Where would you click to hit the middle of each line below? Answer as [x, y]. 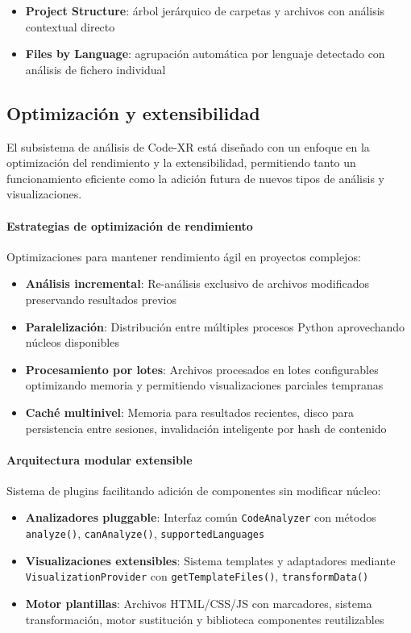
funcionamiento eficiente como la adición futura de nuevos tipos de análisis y [195, 178]
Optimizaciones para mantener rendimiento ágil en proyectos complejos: [184, 256]
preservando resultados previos [101, 299]
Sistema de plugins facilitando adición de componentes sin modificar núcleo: [194, 490]
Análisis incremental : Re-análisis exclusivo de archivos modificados [197, 283]
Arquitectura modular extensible [100, 459]
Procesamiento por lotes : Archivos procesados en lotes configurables [202, 369]
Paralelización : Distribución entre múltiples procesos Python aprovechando [215, 326]
